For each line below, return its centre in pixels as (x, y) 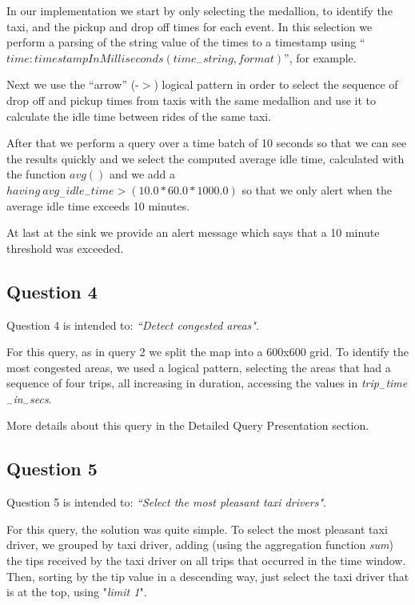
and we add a (142, 174)
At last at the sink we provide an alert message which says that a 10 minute (193, 232)
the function (36, 174)
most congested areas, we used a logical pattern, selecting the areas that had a (199, 367)
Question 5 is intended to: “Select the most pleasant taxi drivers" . (166, 502)
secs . (40, 398)
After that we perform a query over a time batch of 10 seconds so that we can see (207, 143)
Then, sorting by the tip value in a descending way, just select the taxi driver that (208, 576)
